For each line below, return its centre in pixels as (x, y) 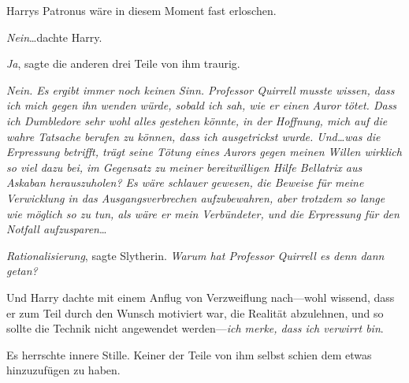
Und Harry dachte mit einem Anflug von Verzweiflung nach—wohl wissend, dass (201, 297)
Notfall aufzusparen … (57, 229)
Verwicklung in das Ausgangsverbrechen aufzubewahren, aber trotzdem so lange (196, 197)
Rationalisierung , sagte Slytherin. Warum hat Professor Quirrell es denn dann (195, 255)
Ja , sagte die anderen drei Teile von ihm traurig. (123, 63)
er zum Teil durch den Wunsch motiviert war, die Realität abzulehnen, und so (195, 312)
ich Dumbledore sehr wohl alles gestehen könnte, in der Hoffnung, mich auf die (197, 120)
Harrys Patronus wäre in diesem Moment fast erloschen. (141, 10)
